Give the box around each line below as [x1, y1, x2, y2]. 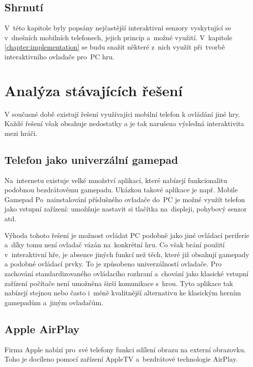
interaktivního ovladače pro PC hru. [4, 51, 114, 61]
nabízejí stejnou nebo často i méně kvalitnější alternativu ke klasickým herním [4, 288, 241, 298]
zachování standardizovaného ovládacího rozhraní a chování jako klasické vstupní [4, 268, 249, 279]
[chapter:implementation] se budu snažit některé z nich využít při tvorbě [4, 42, 225, 52]
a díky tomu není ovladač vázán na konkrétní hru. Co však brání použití [4, 239, 225, 250]
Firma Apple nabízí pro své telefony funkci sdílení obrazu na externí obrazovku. [4, 344, 246, 354]
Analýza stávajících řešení [4, 80, 183, 100]
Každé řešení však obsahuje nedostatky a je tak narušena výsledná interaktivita [4, 118, 244, 129]
